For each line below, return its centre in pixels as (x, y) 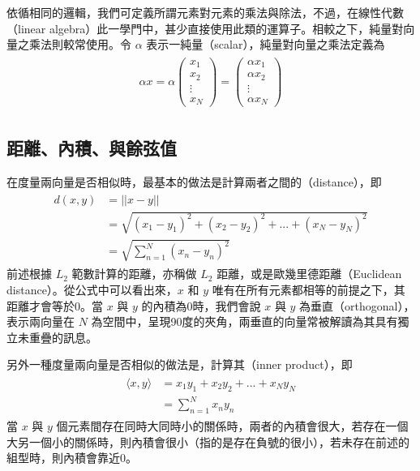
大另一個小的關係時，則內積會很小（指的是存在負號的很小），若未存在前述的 (208, 441)
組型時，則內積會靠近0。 (72, 458)
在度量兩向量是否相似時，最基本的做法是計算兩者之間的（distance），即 (194, 181)
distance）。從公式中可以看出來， (92, 290)
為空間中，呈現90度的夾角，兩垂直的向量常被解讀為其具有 (244, 321)
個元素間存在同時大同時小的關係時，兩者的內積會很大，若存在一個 (232, 426)
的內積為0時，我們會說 (201, 305)
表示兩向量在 (41, 321)
